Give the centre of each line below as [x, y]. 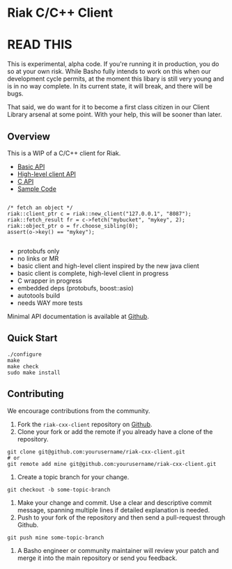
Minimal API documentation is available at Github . [78, 316]
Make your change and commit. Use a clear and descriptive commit [115, 502]
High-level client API [47, 174]
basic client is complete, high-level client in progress [93, 273]
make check [23, 366]
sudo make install [34, 373]
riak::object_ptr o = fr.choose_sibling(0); [73, 226]
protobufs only [38, 251]
